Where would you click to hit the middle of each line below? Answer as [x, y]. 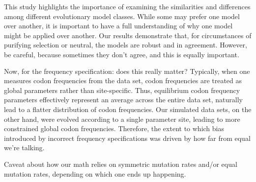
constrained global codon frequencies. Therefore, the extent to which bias [114, 128]
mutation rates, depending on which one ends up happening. [95, 173]
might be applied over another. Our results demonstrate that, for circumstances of [128, 35]
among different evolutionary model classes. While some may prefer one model [122, 16]
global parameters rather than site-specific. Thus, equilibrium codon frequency [122, 90]
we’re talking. [24, 148]
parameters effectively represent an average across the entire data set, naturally [123, 100]
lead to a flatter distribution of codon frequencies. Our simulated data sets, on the [128, 109]
